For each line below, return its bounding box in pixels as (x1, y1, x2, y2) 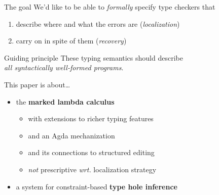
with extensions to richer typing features (28, 113, 154, 124)
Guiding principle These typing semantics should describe (4, 52, 183, 63)
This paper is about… (4, 79, 70, 89)
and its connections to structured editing (28, 147, 155, 158)
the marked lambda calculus (16, 96, 115, 107)
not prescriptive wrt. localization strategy (28, 164, 157, 174)
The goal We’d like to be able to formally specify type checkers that (4, 2, 215, 12)
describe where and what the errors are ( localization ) (16, 18, 180, 29)
